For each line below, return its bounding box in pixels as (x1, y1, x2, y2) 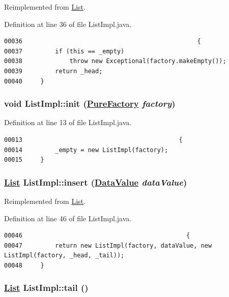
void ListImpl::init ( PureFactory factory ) (4, 97, 176, 110)
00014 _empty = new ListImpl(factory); (4, 146, 168, 154)
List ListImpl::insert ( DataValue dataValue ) (4, 175, 187, 188)
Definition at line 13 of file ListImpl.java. (4, 117, 132, 128)
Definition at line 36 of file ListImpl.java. (4, 18, 132, 29)
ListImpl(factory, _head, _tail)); (4, 252, 125, 259)
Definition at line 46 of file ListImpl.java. (4, 213, 132, 223)
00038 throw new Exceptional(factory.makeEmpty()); (4, 57, 226, 65)
